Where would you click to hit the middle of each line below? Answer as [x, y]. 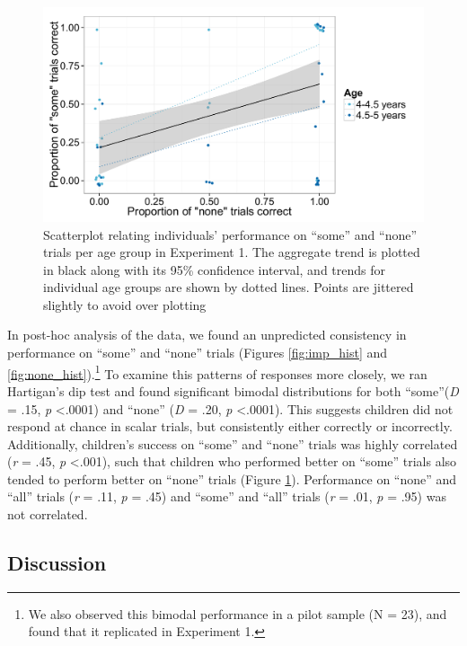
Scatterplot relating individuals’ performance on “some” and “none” [230, 234]
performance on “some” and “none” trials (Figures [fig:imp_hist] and [198, 353]
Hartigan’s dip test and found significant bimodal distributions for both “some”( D [233, 390]
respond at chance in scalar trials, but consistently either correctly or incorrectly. [230, 426]
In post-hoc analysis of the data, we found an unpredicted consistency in [207, 335]
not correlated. [48, 514]
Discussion [57, 563]
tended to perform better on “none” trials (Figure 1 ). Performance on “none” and [232, 478]
